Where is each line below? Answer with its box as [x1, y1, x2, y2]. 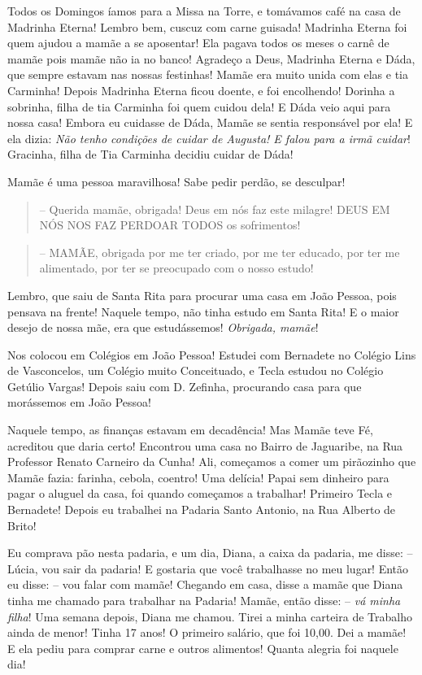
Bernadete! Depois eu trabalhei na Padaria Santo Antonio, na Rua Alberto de [7, 501, 396, 518]
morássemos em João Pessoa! [7, 394, 151, 411]
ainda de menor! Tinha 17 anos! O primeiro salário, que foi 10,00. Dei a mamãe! [7, 624, 407, 641]
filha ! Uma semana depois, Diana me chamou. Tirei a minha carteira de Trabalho [7, 607, 412, 625]
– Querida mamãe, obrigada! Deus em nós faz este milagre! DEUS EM [39, 200, 390, 217]
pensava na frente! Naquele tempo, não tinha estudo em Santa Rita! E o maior [7, 303, 399, 320]
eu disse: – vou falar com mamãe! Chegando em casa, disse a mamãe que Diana [7, 576, 403, 593]
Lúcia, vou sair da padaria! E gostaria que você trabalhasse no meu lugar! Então [7, 560, 409, 577]
